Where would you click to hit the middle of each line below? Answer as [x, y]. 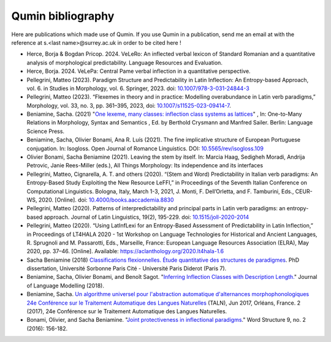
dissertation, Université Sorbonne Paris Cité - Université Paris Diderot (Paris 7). [127, 268]
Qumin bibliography [63, 16]
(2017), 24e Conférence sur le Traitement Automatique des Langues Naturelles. [127, 311]
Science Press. [45, 131]
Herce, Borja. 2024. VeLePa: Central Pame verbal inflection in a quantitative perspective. [139, 71]
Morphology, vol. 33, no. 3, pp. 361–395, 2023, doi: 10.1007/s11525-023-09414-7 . [129, 105]
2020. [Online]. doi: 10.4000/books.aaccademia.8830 [106, 200]
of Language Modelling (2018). [65, 286]
